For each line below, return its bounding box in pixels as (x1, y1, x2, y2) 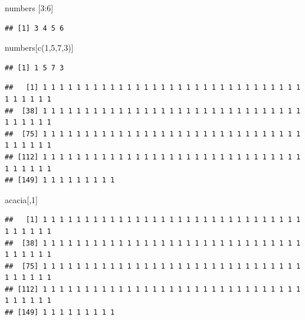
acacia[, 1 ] (5, 193, 38, 205)
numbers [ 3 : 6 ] (5, 2, 54, 14)
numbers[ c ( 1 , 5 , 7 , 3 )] (5, 41, 74, 54)
